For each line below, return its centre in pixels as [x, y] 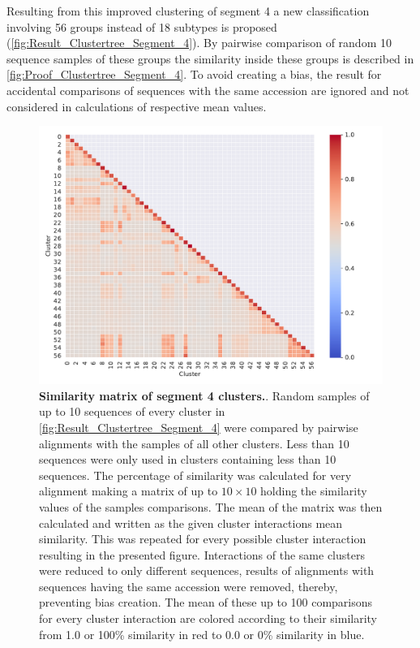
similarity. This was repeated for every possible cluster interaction [203, 539]
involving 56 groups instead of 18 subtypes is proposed [142, 26]
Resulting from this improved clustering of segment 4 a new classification [188, 11]
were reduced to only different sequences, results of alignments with [207, 570]
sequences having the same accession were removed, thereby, [189, 586]
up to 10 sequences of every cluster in [132, 411]
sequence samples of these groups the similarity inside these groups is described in [210, 58]
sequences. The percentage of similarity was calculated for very [195, 475]
